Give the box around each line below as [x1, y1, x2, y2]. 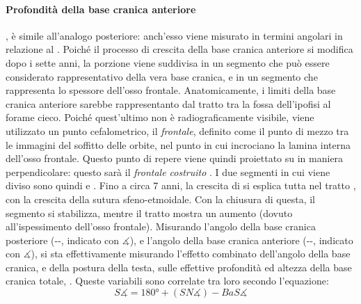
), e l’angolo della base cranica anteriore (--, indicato [129, 232, 353, 247]
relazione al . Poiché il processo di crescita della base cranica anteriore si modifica [6, 42, 353, 56]
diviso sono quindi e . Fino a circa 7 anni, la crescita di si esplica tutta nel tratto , [6, 178, 356, 193]
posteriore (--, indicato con [6, 232, 120, 247]
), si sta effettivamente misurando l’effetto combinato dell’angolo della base [31, 246, 351, 261]
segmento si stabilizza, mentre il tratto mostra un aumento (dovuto [6, 205, 293, 220]
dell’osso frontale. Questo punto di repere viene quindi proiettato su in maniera [6, 151, 344, 166]
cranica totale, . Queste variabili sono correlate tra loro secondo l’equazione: [6, 273, 329, 288]
